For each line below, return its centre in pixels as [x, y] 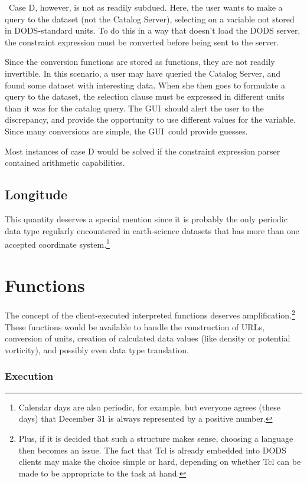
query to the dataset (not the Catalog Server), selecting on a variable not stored [150, 19]
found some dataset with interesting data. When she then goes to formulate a [145, 85]
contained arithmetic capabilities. [65, 162]
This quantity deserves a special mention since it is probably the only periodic [146, 218]
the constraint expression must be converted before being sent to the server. [142, 42]
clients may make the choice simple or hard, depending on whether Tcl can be [160, 461]
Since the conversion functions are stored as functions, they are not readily [140, 62]
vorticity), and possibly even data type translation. [97, 349]
